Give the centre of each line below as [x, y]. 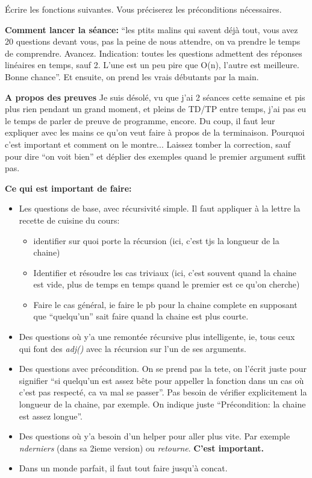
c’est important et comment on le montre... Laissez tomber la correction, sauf [148, 144]
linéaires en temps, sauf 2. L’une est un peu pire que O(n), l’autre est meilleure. [152, 65]
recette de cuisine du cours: [69, 220]
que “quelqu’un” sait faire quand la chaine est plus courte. [141, 316]
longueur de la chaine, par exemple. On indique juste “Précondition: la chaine [162, 404]
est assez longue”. [51, 416]
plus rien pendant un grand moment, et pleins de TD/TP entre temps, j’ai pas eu [156, 109]
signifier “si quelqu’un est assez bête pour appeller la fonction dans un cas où [161, 380]
